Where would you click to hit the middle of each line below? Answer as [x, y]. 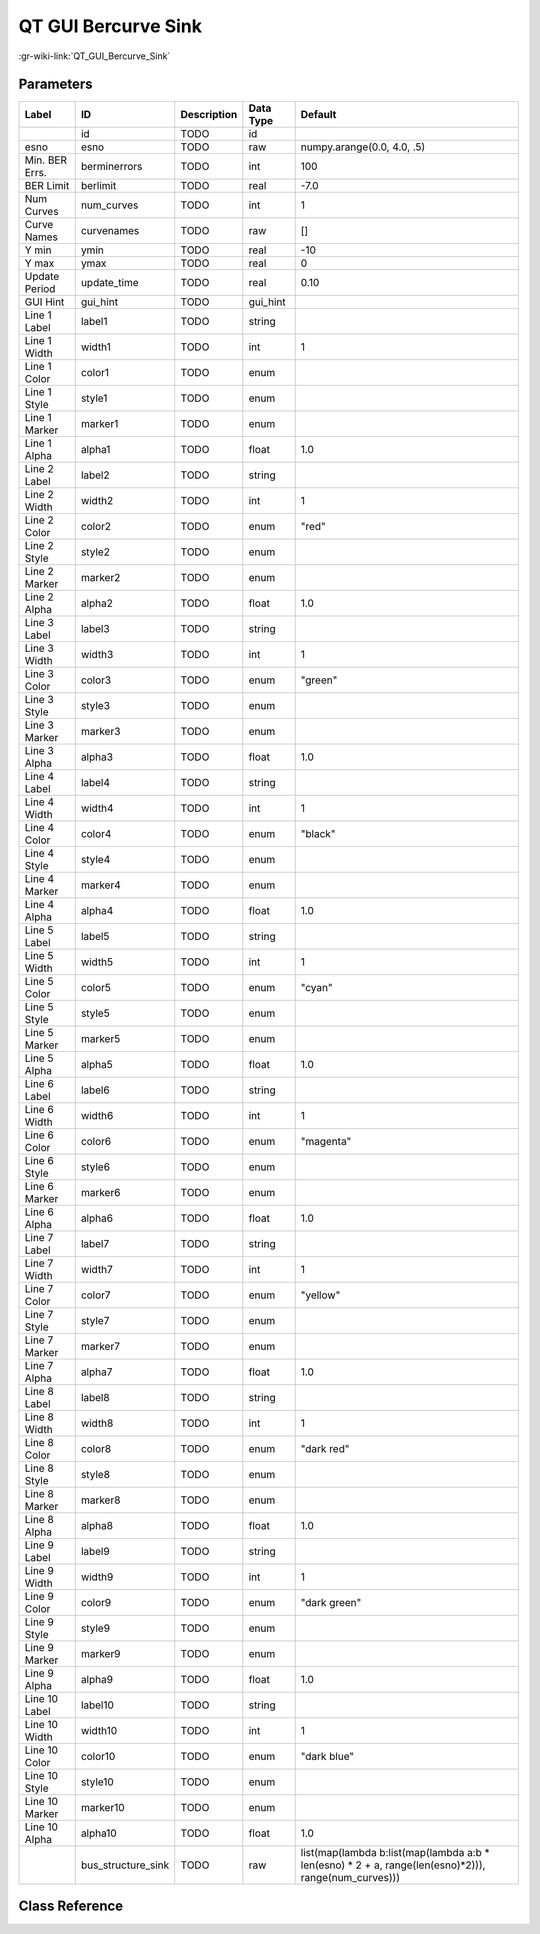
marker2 [100, 578]
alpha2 [97, 603]
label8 [95, 1398]
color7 [95, 1295]
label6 [95, 1090]
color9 [96, 1603]
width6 [97, 1116]
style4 [95, 860]
